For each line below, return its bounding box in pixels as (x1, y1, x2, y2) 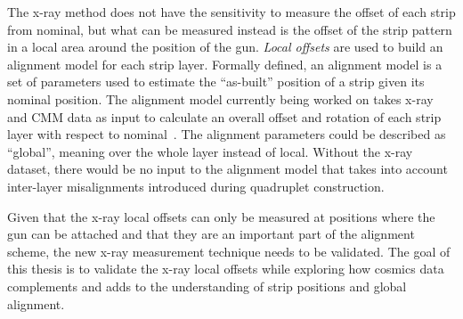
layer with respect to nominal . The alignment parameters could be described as (7, 125, 446, 143)
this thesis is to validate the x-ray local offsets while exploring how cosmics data (7, 259, 444, 278)
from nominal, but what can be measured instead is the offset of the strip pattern (7, 20, 452, 38)
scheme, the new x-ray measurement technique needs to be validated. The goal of (7, 241, 451, 260)
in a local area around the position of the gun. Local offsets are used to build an (7, 37, 443, 56)
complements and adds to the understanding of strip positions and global (7, 276, 407, 295)
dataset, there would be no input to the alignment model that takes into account (7, 159, 448, 178)
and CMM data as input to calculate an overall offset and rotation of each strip (7, 107, 442, 126)
